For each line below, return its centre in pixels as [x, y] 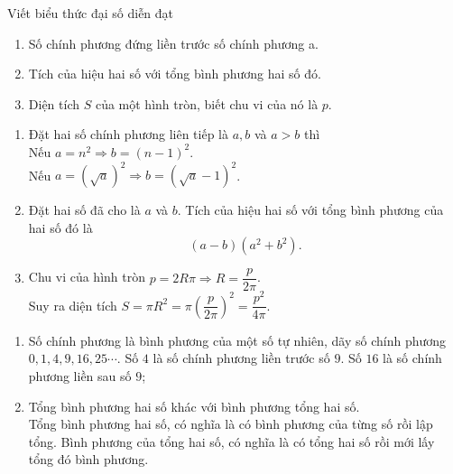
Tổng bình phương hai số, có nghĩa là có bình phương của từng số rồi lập [231, 424]
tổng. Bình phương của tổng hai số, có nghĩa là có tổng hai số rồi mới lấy [231, 441]
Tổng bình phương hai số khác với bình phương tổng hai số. [194, 406]
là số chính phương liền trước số [241, 358]
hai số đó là [60, 227]
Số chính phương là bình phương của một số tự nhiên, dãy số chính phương [237, 340]
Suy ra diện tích [73, 305]
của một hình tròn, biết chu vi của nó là [207, 103]
